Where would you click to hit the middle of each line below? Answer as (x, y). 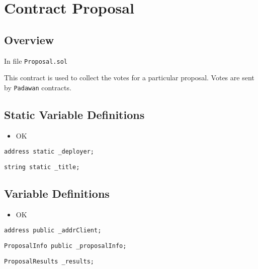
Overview (29, 39)
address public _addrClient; (53, 231)
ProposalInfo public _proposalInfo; (65, 246)
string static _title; (42, 167)
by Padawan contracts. (38, 87)
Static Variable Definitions (74, 114)
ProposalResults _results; (49, 261)
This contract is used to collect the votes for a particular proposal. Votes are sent (129, 78)
